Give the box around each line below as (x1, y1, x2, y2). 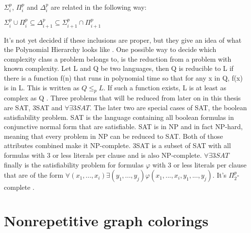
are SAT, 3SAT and (4, 102, 63, 113)
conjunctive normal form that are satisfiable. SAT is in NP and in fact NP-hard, (4, 121, 243, 132)
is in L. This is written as (4, 82, 80, 92)
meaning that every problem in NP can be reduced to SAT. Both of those (4, 131, 223, 141)
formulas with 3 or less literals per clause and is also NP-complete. (4, 150, 202, 160)
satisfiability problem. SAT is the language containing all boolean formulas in (4, 112, 234, 122)
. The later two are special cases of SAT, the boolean (89, 102, 247, 113)
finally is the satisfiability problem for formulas (4, 159, 144, 169)
